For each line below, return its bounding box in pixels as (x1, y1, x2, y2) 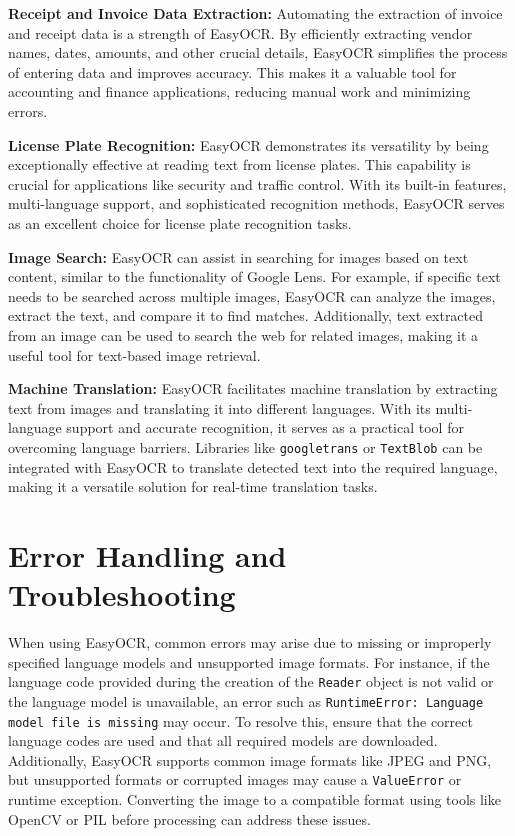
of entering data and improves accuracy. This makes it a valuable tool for (8, 61, 457, 82)
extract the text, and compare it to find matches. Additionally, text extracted (8, 305, 484, 326)
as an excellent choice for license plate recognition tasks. (8, 212, 352, 233)
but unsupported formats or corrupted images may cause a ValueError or (8, 769, 462, 790)
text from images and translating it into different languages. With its (8, 397, 431, 418)
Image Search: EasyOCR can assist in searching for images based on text (8, 246, 469, 267)
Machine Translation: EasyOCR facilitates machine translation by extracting (8, 378, 498, 399)
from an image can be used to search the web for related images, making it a (8, 324, 479, 345)
